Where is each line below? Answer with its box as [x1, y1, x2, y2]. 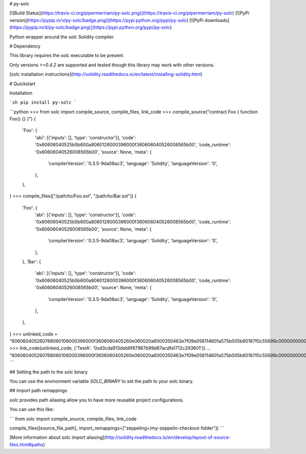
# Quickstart [9, 81, 36, 87]
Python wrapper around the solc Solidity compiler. [9, 34, 115, 40]
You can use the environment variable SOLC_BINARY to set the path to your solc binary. [9, 378, 194, 385]
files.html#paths [9, 441, 43, 447]
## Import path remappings [9, 388, 67, 394]
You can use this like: [9, 406, 54, 413]
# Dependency [9, 43, 41, 49]
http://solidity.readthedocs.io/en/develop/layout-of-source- [106, 434, 231, 441]
